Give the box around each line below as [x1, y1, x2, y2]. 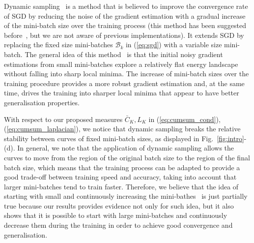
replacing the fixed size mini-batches [4, 39, 113, 50]
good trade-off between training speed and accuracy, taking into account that [4, 172, 237, 182]
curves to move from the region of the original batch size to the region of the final [4, 152, 250, 162]
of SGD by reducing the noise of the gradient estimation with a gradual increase [4, 10, 246, 21]
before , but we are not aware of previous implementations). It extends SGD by [4, 30, 244, 40]
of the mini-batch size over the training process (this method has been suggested [4, 20, 246, 30]
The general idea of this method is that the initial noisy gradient [25, 49, 223, 59]
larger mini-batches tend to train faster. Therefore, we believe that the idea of [4, 181, 239, 191]
